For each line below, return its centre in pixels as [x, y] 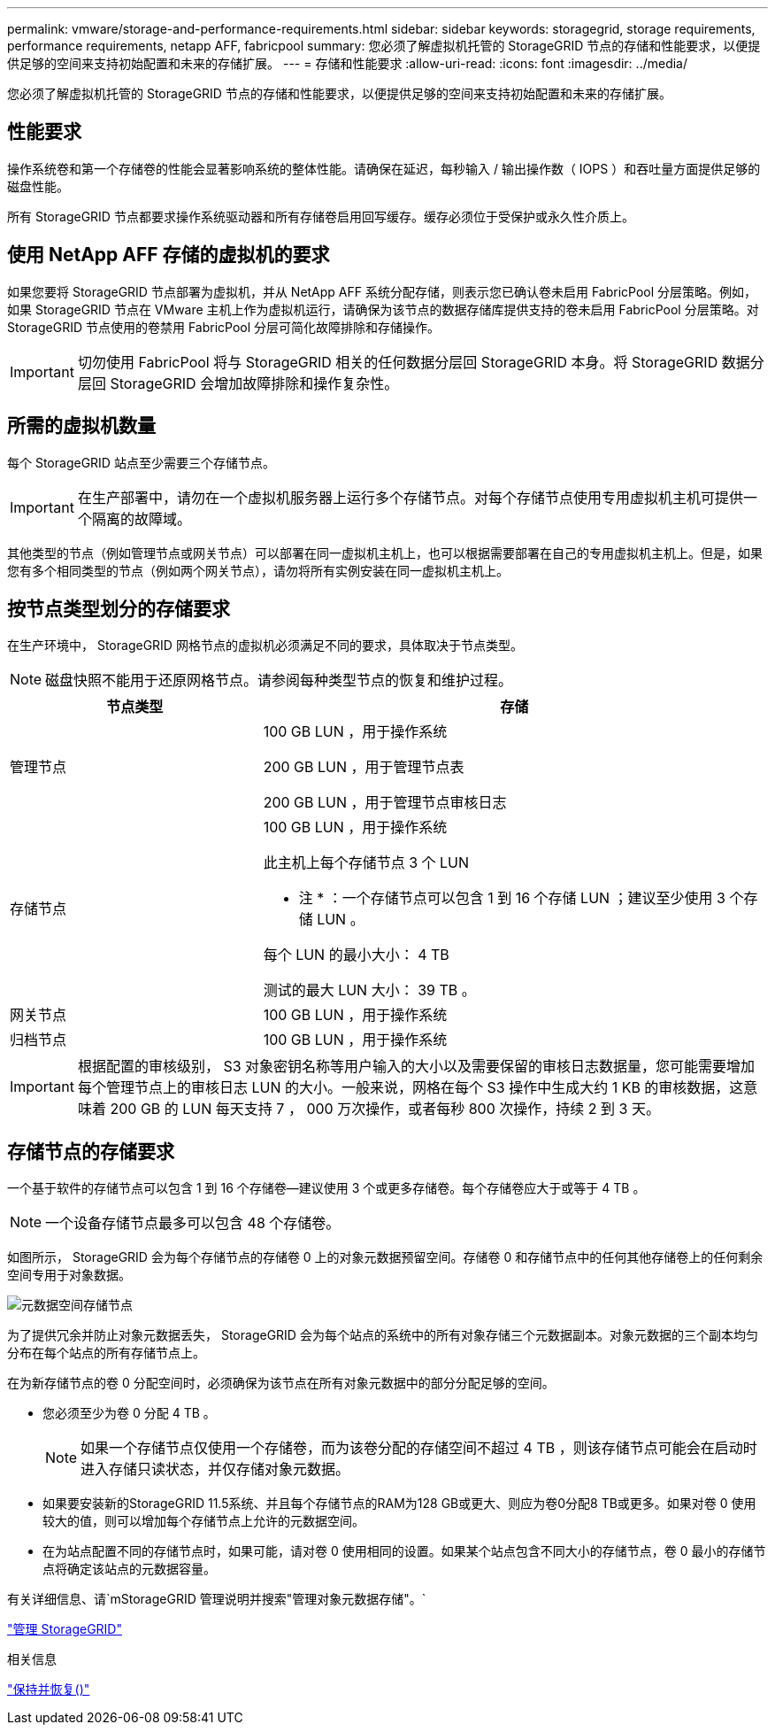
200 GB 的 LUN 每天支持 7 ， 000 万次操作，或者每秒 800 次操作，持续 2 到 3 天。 [385, 1109]
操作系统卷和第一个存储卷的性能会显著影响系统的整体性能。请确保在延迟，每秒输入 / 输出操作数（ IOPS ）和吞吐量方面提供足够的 [384, 168]
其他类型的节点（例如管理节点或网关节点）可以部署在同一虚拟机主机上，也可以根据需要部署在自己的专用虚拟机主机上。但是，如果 [385, 553]
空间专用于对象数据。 [69, 1275]
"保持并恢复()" [49, 1689]
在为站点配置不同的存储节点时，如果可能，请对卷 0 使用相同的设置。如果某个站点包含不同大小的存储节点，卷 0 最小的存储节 [404, 1551]
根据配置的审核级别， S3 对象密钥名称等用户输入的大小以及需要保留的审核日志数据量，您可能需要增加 [416, 1067]
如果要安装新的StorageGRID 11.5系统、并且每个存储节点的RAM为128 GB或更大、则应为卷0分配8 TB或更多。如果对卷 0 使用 [399, 1504]
